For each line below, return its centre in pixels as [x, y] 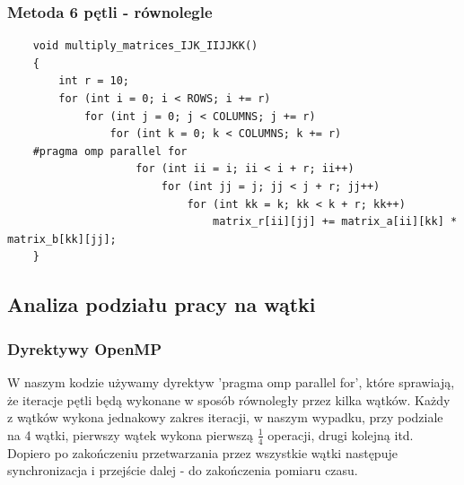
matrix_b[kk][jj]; [62, 239]
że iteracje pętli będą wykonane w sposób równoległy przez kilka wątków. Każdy [229, 399]
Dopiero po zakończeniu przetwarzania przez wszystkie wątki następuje [202, 452]
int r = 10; [94, 81]
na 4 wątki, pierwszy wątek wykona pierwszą [130, 434]
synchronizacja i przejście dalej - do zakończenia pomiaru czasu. [183, 470]
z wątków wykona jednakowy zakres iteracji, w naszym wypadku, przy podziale [225, 417]
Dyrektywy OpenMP [85, 348]
